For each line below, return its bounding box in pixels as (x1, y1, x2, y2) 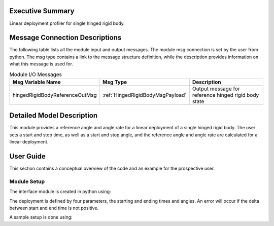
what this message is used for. (9, 61, 74, 67)
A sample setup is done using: (9, 214, 73, 220)
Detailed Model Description (9, 111, 98, 120)
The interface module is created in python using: (9, 189, 111, 195)
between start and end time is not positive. (9, 205, 99, 211)
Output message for (192, 85, 241, 92)
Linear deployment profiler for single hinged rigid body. (9, 20, 125, 26)
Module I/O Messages (9, 71, 62, 78)
